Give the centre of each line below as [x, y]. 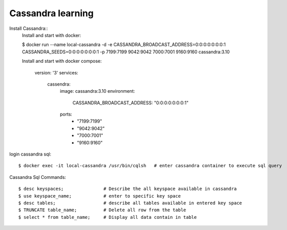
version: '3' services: [56, 72]
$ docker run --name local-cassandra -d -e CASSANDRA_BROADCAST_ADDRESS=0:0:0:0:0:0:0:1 [124, 45]
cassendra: [59, 84]
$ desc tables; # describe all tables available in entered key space [130, 203]
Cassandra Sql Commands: [38, 177]
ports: [66, 114]
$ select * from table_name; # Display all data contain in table [108, 217]
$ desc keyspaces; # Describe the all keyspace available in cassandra [128, 189]
